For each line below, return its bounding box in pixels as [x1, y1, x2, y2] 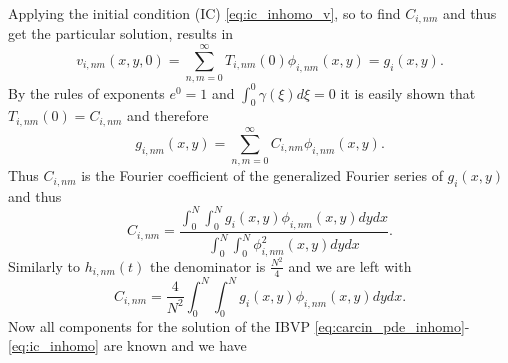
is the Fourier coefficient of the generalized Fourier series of [81, 165, 443, 186]
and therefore [127, 105, 209, 126]
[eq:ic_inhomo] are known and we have [8, 335, 247, 356]
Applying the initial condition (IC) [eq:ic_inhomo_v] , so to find [8, 3, 401, 23]
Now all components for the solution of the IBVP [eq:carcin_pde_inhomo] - [8, 315, 470, 336]
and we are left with [288, 255, 412, 276]
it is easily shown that [340, 82, 476, 103]
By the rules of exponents [8, 82, 165, 103]
